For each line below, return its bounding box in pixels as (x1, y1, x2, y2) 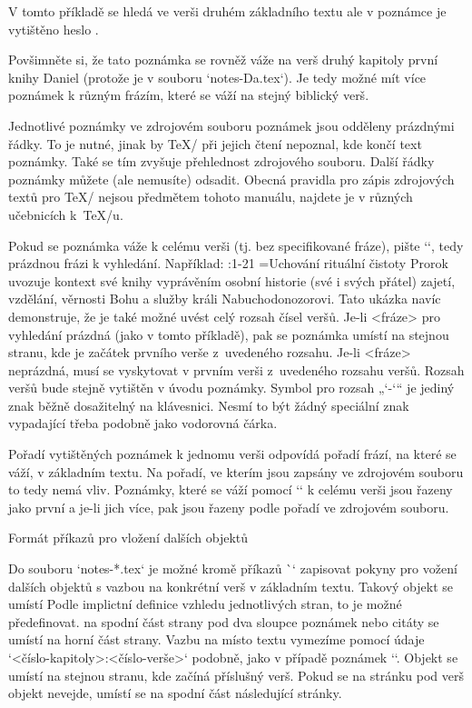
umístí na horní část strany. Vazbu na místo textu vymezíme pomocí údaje (8, 630, 425, 649)
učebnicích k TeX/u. (8, 204, 123, 224)
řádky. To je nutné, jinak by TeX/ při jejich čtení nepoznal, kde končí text (8, 134, 422, 153)
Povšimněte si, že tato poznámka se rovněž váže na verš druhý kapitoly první (8, 50, 438, 69)
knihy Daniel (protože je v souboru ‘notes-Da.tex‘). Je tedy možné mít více (8, 67, 427, 86)
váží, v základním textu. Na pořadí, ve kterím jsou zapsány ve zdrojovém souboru (8, 462, 464, 481)
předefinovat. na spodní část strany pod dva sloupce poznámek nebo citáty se (8, 612, 439, 631)
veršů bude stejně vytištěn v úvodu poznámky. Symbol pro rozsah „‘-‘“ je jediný (8, 378, 455, 397)
